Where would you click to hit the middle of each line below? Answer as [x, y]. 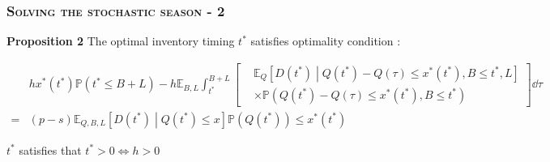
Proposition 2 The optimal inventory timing [121, 41]
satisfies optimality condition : [326, 41]
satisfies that [50, 149]
